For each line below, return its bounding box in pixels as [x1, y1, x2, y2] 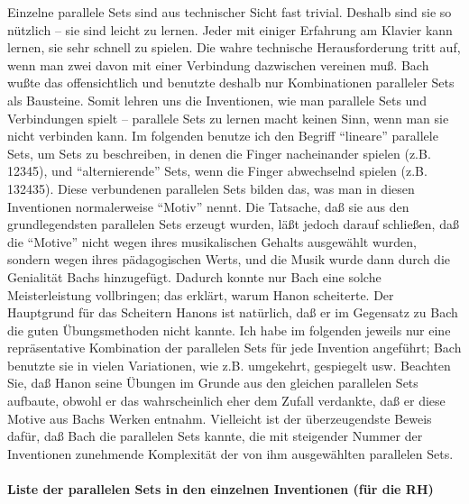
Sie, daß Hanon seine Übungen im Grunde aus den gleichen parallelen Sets [7, 373, 418, 392]
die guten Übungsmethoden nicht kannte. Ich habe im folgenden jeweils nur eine [7, 320, 451, 339]
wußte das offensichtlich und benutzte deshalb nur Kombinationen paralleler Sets [7, 73, 455, 92]
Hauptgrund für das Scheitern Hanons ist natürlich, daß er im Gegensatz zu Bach [7, 303, 458, 322]
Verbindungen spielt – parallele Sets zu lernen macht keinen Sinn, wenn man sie [7, 108, 449, 127]
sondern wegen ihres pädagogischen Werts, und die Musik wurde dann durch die [7, 250, 451, 269]
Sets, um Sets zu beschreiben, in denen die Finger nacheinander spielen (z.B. [7, 143, 431, 162]
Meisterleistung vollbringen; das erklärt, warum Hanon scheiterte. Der [7, 285, 394, 304]
